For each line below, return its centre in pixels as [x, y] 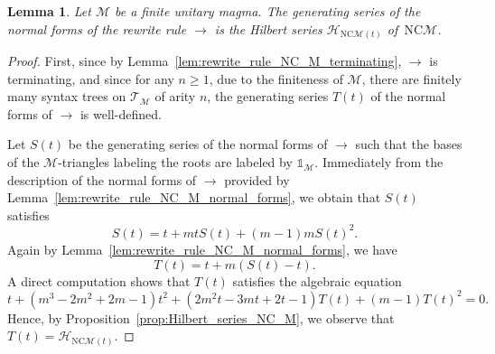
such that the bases [409, 144]
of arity [175, 96]
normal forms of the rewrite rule [97, 28]
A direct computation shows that [99, 280]
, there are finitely [411, 78]
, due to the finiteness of [276, 78]
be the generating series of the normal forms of [198, 144]
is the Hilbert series [268, 28]
